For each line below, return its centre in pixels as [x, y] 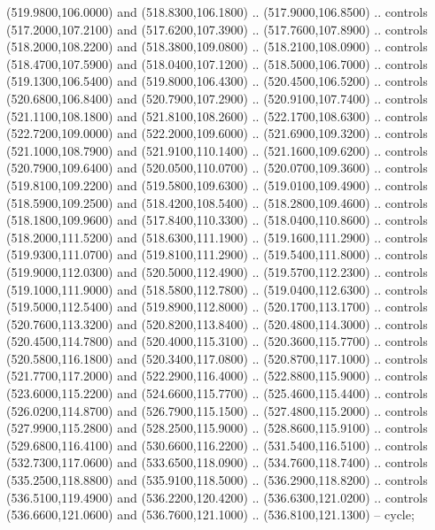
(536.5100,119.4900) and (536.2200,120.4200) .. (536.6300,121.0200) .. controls [217, 497]
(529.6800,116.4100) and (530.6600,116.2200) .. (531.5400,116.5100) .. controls [217, 445]
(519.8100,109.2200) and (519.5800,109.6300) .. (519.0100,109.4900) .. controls [217, 184]
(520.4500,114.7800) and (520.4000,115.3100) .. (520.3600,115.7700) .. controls [217, 341]
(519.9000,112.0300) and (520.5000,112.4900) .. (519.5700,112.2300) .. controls [217, 271]
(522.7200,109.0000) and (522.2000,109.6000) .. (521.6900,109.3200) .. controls [217, 133]
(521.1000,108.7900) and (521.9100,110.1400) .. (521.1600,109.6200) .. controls [217, 150]
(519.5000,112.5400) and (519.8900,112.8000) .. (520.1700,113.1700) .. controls [217, 307]
